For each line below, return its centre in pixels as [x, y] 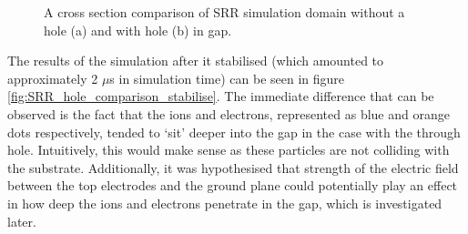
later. [22, 221]
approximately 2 [53, 78]
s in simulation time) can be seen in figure [227, 78]
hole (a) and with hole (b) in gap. [138, 30]
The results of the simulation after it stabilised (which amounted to [196, 61]
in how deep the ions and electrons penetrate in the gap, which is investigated [225, 203]
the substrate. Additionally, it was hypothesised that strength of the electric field [233, 167]
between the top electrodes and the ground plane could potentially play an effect [233, 185]
